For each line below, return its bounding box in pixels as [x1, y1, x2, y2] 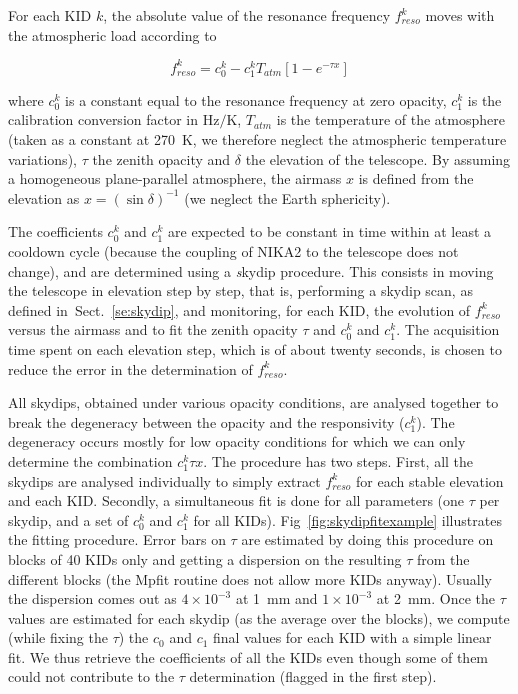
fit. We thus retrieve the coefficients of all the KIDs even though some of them [8, 646, 489, 667]
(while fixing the [8, 627, 108, 648]
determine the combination [8, 450, 173, 471]
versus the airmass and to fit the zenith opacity [8, 319, 298, 340]
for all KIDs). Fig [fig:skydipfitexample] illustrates [193, 509, 502, 530]
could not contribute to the [8, 666, 175, 687]
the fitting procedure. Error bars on [8, 529, 226, 550]
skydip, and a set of [8, 509, 129, 530]
